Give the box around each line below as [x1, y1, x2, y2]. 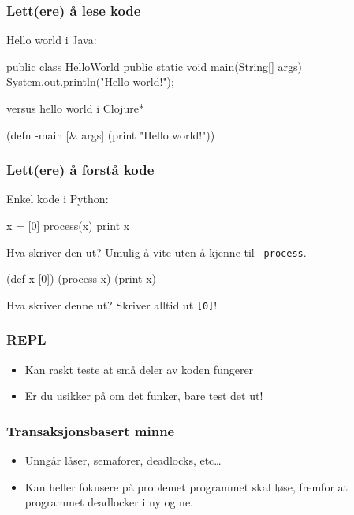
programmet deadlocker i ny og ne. [24, 494, 194, 510]
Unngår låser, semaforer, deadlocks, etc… [24, 452, 222, 469]
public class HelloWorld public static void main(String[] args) [6, 57, 302, 74]
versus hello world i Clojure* [6, 100, 144, 116]
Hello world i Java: [6, 31, 97, 48]
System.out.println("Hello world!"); [6, 73, 174, 90]
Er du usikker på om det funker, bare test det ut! [24, 387, 263, 404]
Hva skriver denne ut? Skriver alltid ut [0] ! [6, 296, 218, 313]
